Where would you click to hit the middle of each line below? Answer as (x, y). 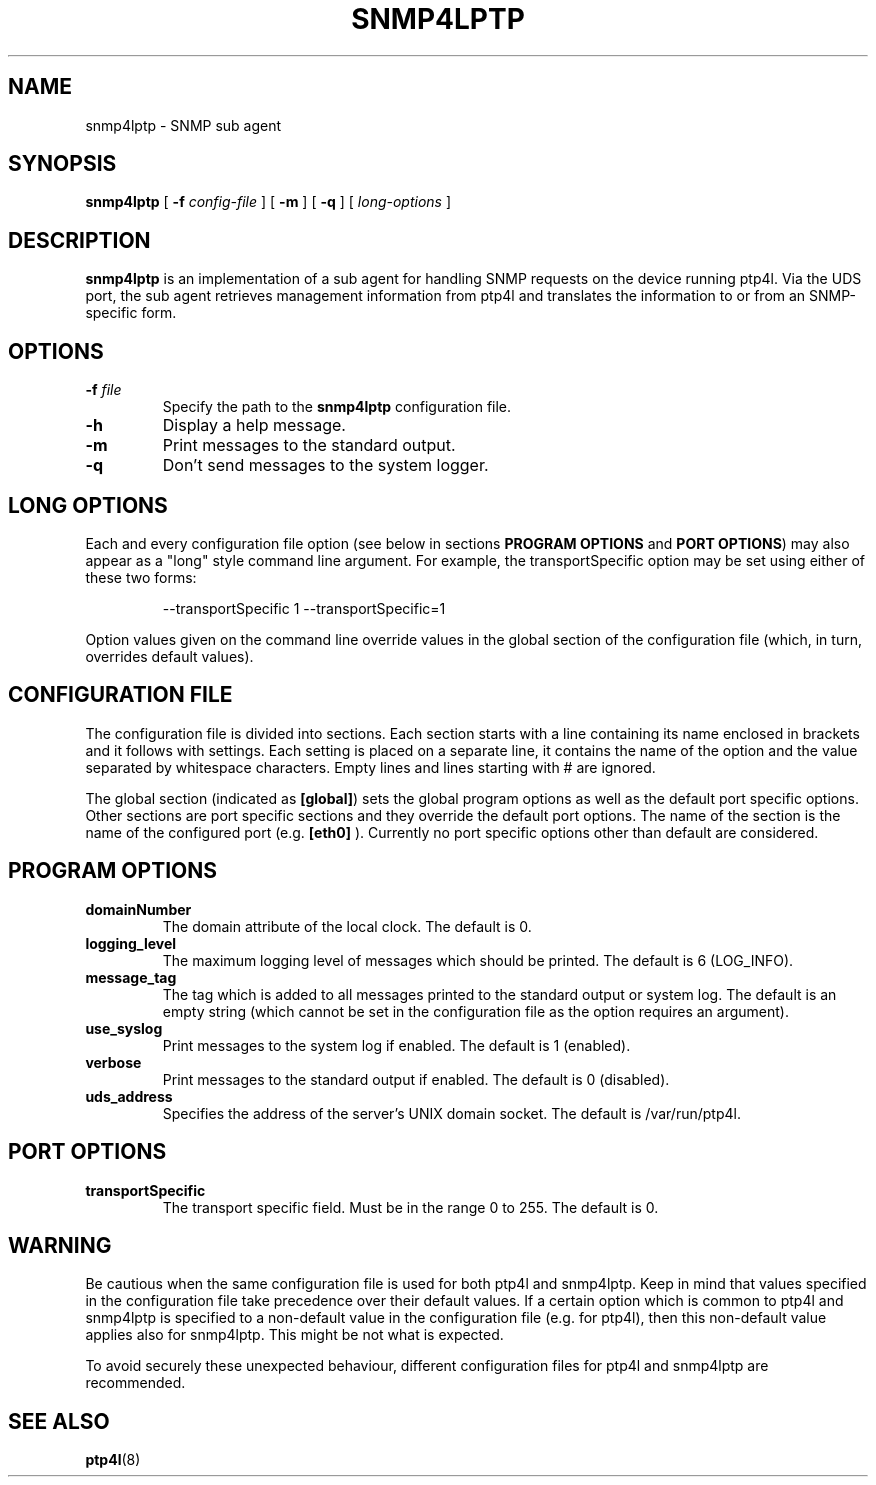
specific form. (131, 313)
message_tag (131, 977)
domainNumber (138, 909)
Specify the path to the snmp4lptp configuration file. (337, 407)
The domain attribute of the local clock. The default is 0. (347, 926)
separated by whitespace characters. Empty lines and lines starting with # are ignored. (370, 767)
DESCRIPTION (79, 240)
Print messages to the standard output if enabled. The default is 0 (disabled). (416, 1079)
